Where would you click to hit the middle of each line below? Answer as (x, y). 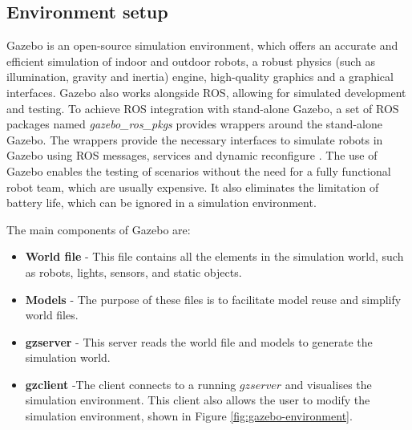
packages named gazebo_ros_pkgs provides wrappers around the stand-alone (194, 124)
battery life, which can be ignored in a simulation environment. (162, 203)
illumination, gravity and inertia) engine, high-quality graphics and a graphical (200, 77)
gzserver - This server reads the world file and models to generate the (199, 341)
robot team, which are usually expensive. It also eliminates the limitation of (193, 187)
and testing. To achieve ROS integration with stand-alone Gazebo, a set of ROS (203, 108)
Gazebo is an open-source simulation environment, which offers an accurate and (202, 45)
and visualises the (328, 384)
